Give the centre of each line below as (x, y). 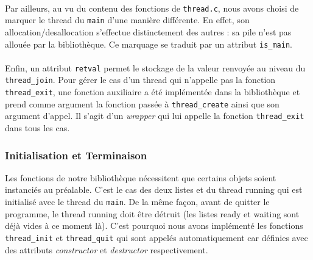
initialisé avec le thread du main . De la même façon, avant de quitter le (137, 202)
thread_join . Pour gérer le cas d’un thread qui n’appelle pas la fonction (140, 80)
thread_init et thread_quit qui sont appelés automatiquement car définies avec (156, 237)
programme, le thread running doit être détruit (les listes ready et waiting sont (152, 213)
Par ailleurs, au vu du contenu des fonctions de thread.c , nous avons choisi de (152, 8)
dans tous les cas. (37, 128)
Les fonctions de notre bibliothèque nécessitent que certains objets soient (141, 177)
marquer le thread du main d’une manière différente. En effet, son (127, 20)
